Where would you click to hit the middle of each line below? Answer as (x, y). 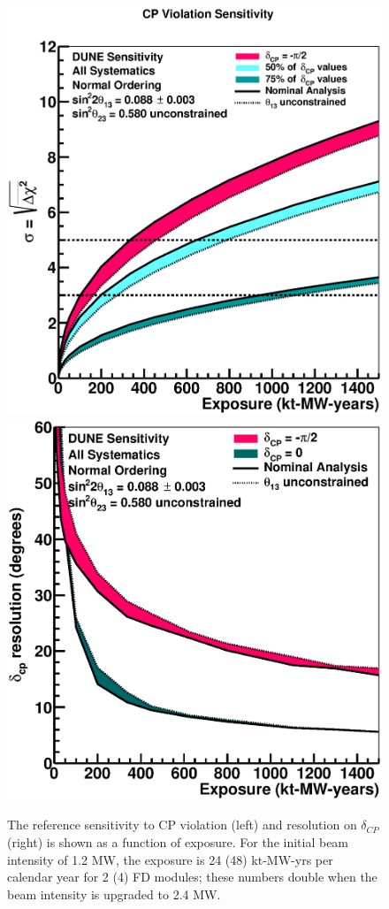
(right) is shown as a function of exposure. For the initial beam (178, 841)
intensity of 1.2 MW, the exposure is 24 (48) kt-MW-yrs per (170, 859)
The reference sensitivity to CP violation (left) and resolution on (182, 825)
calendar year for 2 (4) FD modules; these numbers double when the (192, 877)
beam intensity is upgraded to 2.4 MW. (114, 894)
